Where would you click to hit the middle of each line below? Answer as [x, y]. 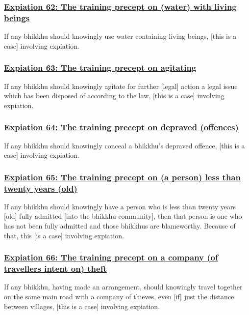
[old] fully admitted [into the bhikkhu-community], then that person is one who [123, 216]
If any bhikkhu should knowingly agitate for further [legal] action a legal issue [121, 86]
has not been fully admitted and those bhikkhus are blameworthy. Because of [120, 226]
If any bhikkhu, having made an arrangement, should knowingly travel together [123, 287]
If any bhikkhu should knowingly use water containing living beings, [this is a [120, 36]
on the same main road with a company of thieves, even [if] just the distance [119, 296]
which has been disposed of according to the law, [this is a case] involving [114, 96]
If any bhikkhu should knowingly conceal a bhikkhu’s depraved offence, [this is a [124, 145]
